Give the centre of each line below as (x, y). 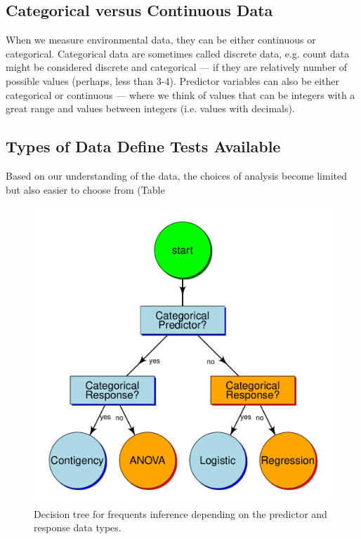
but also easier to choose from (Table (85, 189)
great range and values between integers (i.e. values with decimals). (150, 108)
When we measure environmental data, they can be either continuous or (161, 40)
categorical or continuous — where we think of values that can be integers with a (180, 94)
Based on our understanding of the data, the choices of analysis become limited (176, 175)
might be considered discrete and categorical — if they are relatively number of (177, 67)
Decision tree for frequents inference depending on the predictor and (180, 513)
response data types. (78, 527)
